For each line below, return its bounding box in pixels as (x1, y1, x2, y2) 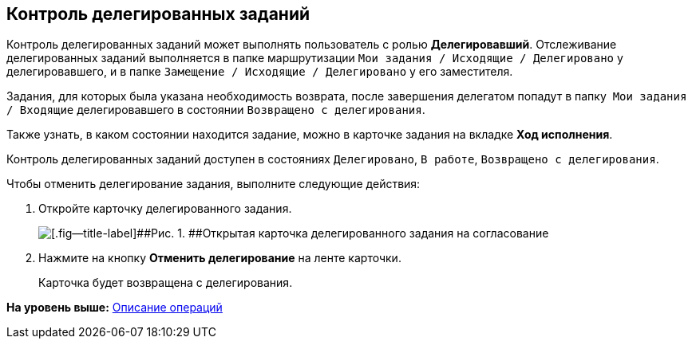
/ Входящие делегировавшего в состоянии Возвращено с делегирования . (6, 103, 425, 117)
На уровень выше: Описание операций (6, 300, 223, 315)
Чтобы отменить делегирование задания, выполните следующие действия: (6, 177, 421, 191)
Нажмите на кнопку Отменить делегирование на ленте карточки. (38, 251, 401, 265)
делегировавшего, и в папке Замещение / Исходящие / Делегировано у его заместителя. (6, 65, 513, 79)
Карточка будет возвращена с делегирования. (38, 276, 293, 290)
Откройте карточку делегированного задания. (38, 202, 292, 216)
